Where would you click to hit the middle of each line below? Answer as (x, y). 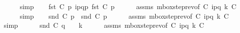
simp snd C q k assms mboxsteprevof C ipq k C (104, 25)
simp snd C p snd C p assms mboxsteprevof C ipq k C (124, 16)
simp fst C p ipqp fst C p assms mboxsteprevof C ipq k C (128, 6)
